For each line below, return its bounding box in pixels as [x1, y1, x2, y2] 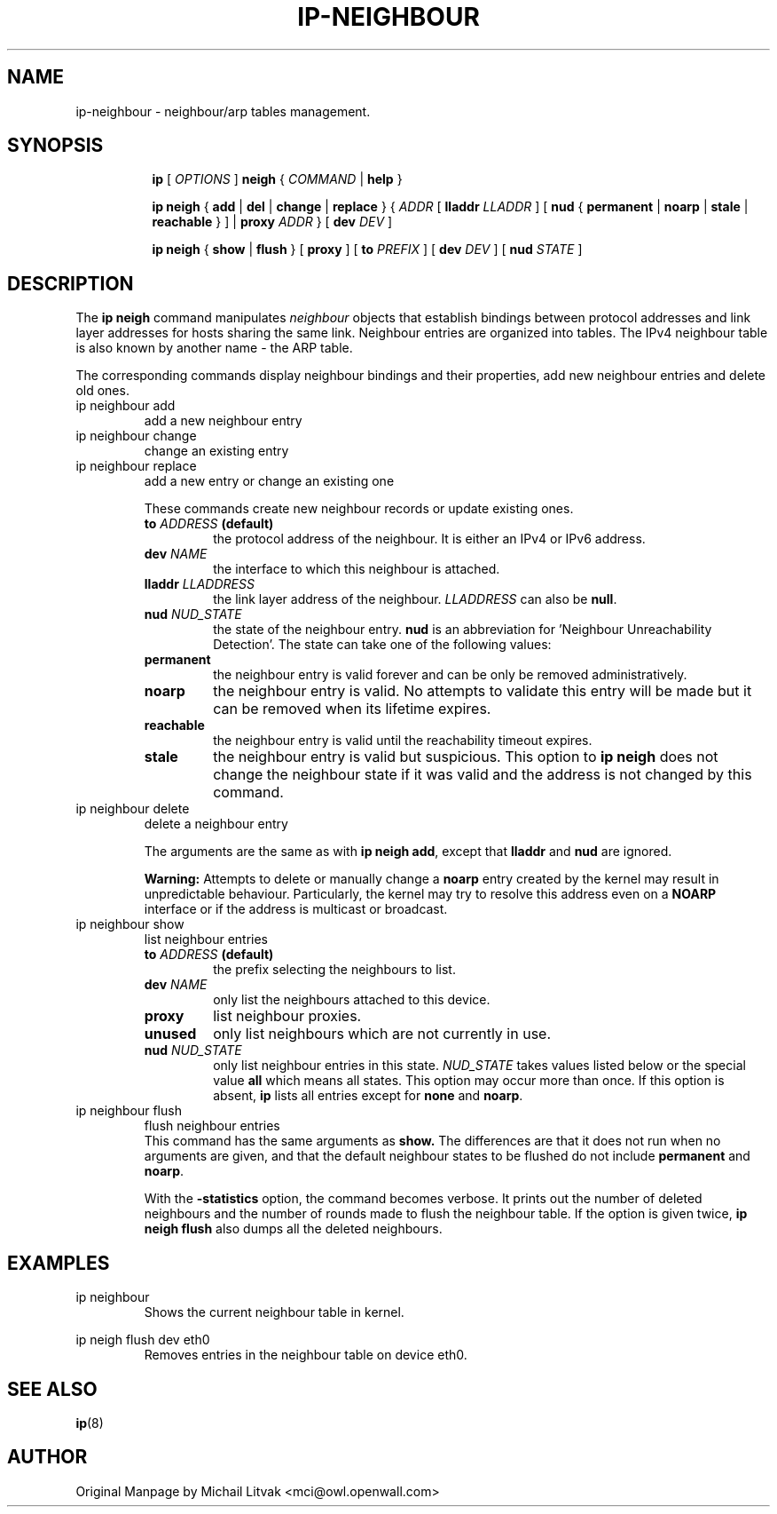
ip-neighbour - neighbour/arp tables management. [75, 103, 371, 119]
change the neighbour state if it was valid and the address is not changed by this [213, 765, 752, 784]
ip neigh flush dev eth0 [75, 1332, 210, 1348]
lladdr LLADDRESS [144, 576, 255, 592]
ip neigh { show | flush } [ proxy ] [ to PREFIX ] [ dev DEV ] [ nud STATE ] [152, 242, 583, 258]
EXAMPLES [7, 1251, 110, 1274]
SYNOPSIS [7, 134, 104, 157]
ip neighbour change [75, 428, 197, 444]
